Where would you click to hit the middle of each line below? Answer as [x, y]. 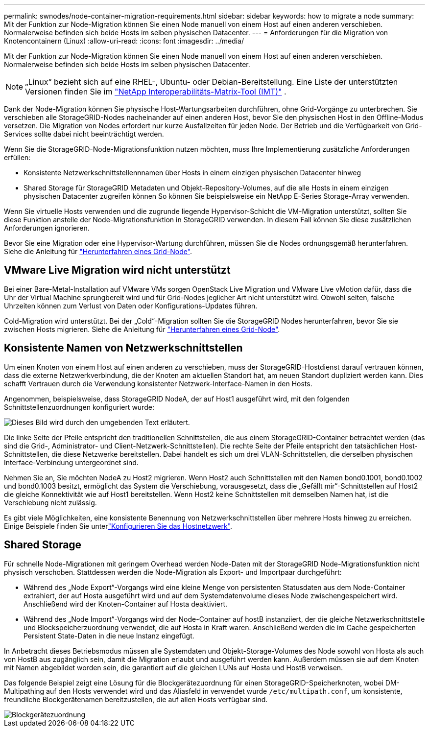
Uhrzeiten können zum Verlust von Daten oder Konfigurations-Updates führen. [131, 306]
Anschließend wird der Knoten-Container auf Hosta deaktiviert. [126, 604]
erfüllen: [17, 157]
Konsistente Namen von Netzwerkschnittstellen [123, 348]
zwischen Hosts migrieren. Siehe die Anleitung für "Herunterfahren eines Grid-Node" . [142, 329]
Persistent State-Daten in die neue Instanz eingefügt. [109, 636]
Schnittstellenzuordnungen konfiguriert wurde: [79, 407]
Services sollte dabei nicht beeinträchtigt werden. [84, 134]
